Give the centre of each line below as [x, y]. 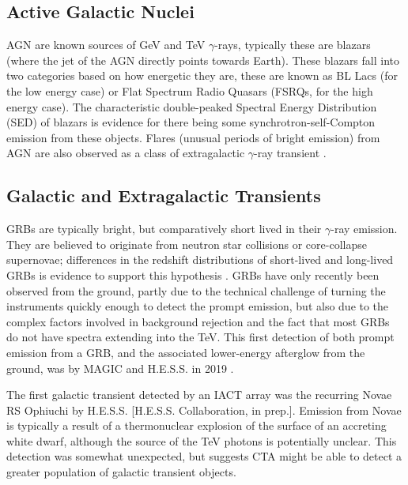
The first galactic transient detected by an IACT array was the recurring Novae [199, 395]
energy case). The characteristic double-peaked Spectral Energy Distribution [192, 106]
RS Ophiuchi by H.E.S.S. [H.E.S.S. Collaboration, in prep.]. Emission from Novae [204, 410]
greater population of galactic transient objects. [121, 472]
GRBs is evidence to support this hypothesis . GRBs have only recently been [193, 274]
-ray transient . [290, 153]
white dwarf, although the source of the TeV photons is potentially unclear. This [202, 440]
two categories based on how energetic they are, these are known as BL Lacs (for [202, 75]
